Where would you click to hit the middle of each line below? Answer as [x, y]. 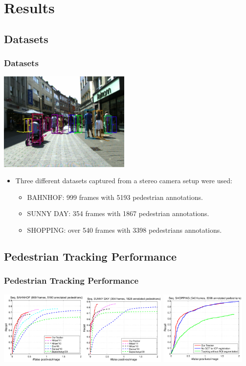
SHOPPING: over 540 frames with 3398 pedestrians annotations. [124, 230]
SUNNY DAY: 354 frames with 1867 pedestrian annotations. [118, 213]
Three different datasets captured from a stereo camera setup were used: [124, 181]
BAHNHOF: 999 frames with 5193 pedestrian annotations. [115, 197]
